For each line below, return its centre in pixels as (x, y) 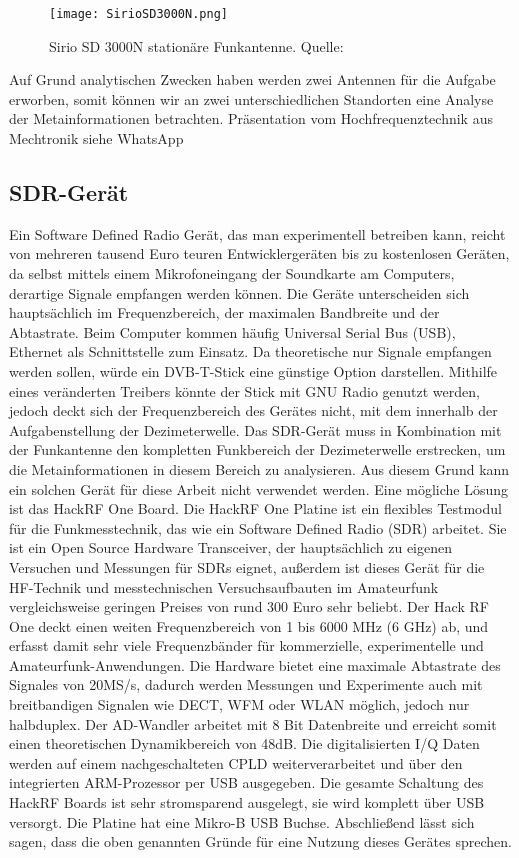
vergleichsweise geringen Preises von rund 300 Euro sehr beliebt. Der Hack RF (249, 606)
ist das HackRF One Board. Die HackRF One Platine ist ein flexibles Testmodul (255, 508)
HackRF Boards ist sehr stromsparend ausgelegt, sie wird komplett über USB (247, 802)
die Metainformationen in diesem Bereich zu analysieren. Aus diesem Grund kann (259, 468)
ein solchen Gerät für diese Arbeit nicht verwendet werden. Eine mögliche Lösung (259, 488)
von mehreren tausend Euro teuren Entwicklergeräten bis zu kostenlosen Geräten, (259, 253)
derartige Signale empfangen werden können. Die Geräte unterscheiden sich (239, 292)
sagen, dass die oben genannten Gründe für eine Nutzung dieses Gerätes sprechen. (260, 841)
